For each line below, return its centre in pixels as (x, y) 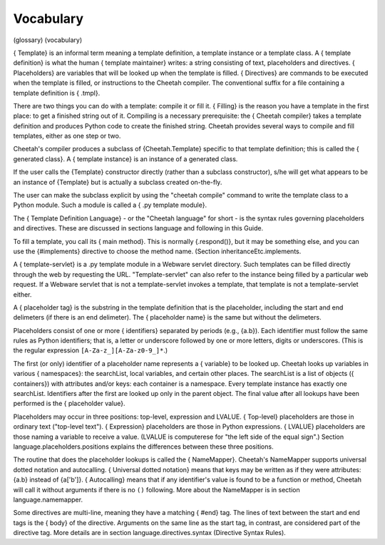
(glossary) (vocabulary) (48, 40)
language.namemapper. (48, 499)
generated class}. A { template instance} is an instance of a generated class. (125, 159)
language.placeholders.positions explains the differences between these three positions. (143, 447)
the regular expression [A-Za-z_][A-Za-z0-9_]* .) (91, 350)
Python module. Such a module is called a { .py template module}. (110, 205)
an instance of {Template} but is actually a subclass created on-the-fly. (118, 182)
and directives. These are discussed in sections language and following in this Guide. (138, 228)
